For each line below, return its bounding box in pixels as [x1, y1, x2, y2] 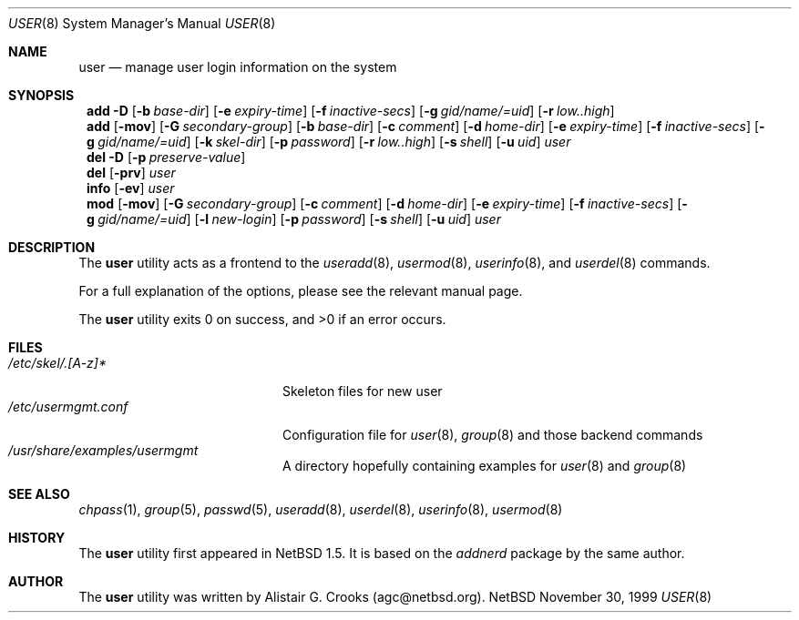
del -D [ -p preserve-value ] [87, 149, 246, 165]
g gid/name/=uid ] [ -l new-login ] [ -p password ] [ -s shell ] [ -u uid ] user [87, 211, 501, 227]
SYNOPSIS [8, 87, 75, 103]
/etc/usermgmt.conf [8, 399, 128, 414]
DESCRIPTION [8, 239, 96, 255]
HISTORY [8, 530, 66, 545]
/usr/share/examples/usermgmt [8, 442, 199, 458]
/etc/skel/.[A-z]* [8, 355, 107, 371]
